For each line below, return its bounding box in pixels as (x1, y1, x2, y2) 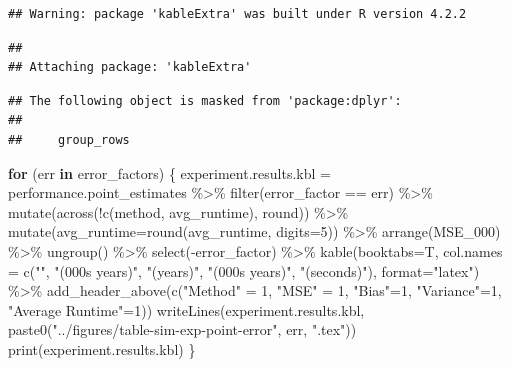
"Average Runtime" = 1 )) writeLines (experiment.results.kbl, (8, 299, 365, 320)
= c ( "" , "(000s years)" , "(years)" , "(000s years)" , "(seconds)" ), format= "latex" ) (8, 260, 480, 281)
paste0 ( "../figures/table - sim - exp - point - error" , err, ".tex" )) (8, 319, 357, 340)
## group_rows (8, 132, 130, 147)
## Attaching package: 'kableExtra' (8, 60, 252, 75)
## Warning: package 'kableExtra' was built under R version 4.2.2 (8, 7, 467, 21)
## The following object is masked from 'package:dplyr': (8, 93, 402, 108)
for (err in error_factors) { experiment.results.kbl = (8, 162, 331, 183)
